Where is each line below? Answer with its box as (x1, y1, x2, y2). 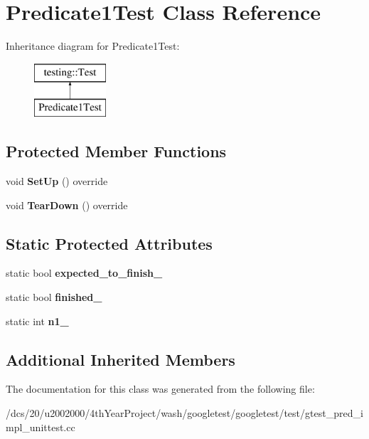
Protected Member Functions (6, 140, 227, 162)
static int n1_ (6, 313, 69, 328)
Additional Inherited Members (6, 348, 235, 370)
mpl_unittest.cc (6, 419, 75, 434)
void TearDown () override (6, 197, 128, 212)
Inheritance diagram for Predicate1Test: (6, 38, 180, 53)
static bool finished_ (6, 290, 102, 305)
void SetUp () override (6, 174, 108, 189)
